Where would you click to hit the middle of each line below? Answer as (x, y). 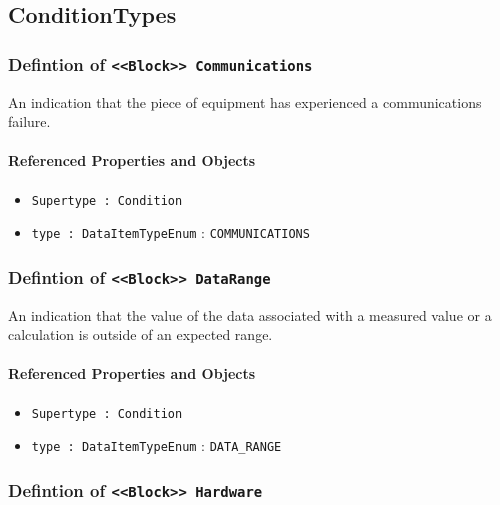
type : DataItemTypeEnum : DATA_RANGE (156, 445)
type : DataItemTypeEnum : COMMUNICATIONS (170, 232)
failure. (29, 121)
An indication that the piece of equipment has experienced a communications (245, 101)
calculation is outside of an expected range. (140, 334)
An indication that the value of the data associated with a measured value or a (250, 314)
